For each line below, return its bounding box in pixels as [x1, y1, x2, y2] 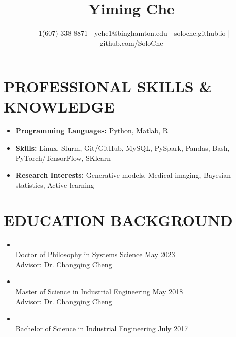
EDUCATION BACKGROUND [4, 209, 233, 230]
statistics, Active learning [15, 179, 94, 190]
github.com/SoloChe [99, 37, 163, 48]
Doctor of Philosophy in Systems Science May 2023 [15, 249, 175, 260]
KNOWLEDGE [4, 96, 115, 117]
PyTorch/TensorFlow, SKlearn [15, 152, 111, 163]
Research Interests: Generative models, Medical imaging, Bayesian [15, 170, 231, 180]
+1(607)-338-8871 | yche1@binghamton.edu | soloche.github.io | [32, 27, 230, 38]
